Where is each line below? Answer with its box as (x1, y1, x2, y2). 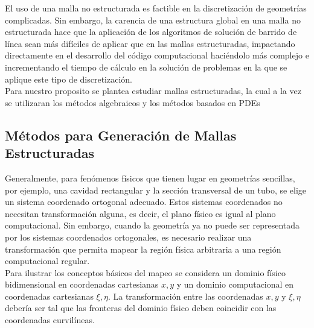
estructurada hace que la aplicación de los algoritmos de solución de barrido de (5, 25, 297, 38)
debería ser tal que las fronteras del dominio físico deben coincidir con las (5, 301, 277, 314)
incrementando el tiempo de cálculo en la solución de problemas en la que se (5, 60, 287, 73)
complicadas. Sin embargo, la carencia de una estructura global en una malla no (5, 13, 301, 26)
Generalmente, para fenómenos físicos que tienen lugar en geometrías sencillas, (5, 171, 295, 184)
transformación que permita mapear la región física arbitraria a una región (5, 242, 281, 255)
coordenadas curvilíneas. (5, 314, 95, 326)
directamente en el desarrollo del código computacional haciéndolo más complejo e (5, 49, 309, 61)
